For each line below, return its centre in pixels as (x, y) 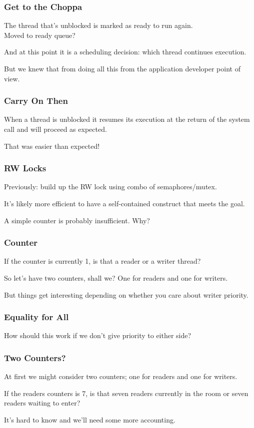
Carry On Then (36, 101)
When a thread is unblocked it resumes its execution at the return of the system (127, 119)
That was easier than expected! (52, 146)
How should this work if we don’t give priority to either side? (98, 335)
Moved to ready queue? (40, 35)
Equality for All (36, 317)
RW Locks (25, 168)
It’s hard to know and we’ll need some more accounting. (90, 420)
